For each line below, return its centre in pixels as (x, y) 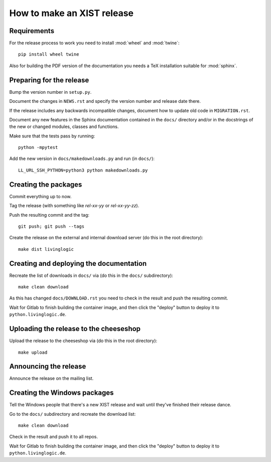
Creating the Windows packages (61, 393)
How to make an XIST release (72, 13)
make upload (33, 352)
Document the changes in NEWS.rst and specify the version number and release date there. (105, 101)
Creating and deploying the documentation (78, 263)
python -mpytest (38, 147)
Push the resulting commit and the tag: (49, 215)
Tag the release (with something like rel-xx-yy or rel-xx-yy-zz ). (74, 206)
